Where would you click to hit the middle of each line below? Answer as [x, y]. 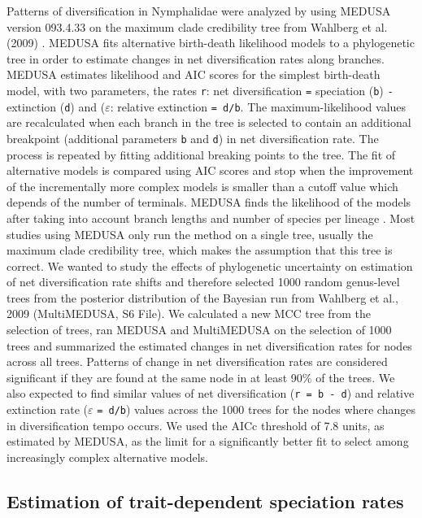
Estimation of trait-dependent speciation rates [205, 501]
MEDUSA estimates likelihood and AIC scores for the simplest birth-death [194, 74]
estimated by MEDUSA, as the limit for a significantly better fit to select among [208, 441]
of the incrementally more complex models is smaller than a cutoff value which [202, 186]
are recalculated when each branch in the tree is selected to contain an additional [209, 122]
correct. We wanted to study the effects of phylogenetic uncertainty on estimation [210, 266]
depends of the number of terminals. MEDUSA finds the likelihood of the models [209, 202]
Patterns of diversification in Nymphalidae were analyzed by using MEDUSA [199, 11]
